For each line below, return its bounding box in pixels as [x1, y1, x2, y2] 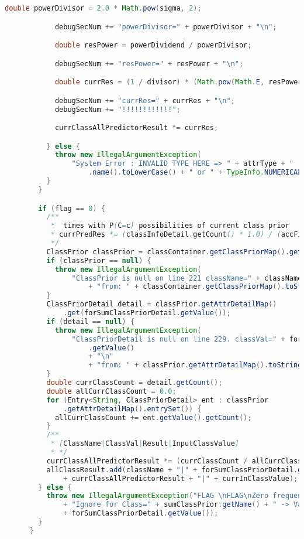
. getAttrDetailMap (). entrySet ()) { [63, 404, 202, 413]
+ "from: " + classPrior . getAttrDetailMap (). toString [88, 361, 302, 370]
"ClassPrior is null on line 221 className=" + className [71, 274, 302, 282]
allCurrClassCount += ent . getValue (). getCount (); [54, 413, 252, 422]
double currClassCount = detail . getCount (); [46, 378, 223, 387]
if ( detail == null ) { [46, 317, 135, 326]
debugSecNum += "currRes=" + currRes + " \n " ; [54, 96, 235, 105]
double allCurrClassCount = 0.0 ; [46, 387, 177, 395]
